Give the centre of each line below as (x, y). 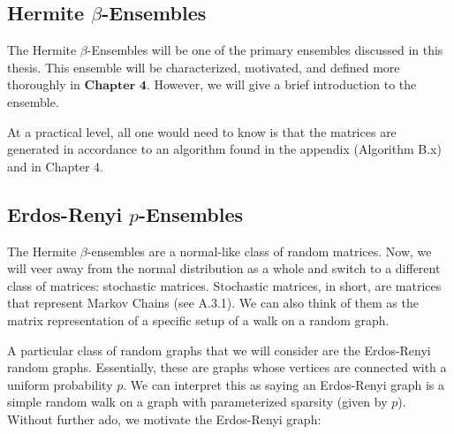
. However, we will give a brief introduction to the (281, 84)
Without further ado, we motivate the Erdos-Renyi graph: (164, 419)
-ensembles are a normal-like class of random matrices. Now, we (259, 251)
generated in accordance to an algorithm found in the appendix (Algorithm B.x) (224, 149)
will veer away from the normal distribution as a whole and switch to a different (224, 268)
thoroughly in (44, 84)
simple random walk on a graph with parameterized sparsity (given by (197, 402)
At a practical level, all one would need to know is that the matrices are (202, 131)
